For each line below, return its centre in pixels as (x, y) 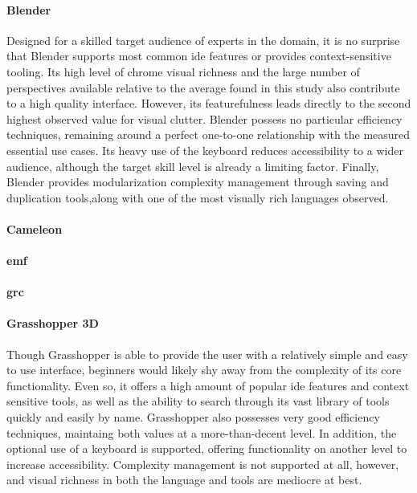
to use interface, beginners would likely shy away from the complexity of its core (204, 370)
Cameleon (35, 228)
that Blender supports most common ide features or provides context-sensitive (199, 56)
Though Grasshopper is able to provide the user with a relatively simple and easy (207, 354)
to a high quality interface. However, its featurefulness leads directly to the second (209, 103)
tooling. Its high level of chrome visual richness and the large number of (183, 71)
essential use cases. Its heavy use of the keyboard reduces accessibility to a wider (205, 150)
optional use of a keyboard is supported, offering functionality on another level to (207, 448)
